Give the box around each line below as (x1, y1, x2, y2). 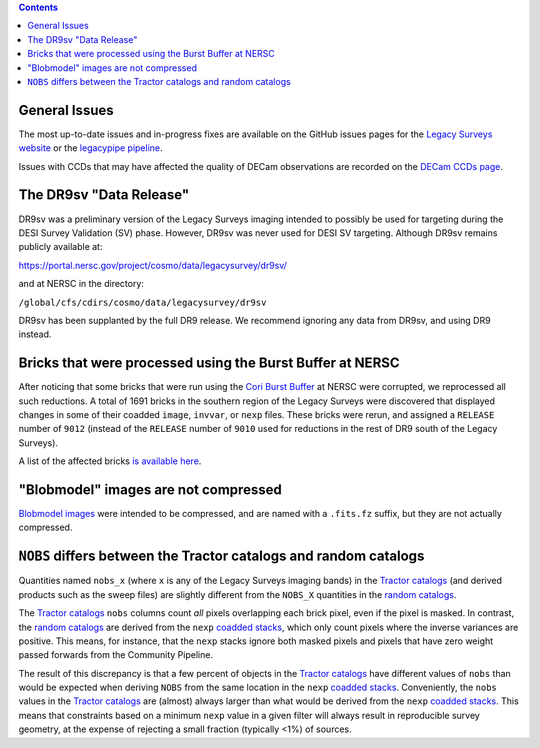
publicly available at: (18, 241, 103, 253)
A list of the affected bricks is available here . (18, 455, 202, 467)
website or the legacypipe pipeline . (18, 142, 164, 154)
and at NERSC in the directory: (18, 278, 145, 290)
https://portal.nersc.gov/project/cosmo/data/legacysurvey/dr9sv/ (18, 259, 287, 271)
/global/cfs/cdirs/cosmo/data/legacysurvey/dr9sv (18, 296, 267, 308)
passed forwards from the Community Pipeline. (18, 649, 214, 661)
